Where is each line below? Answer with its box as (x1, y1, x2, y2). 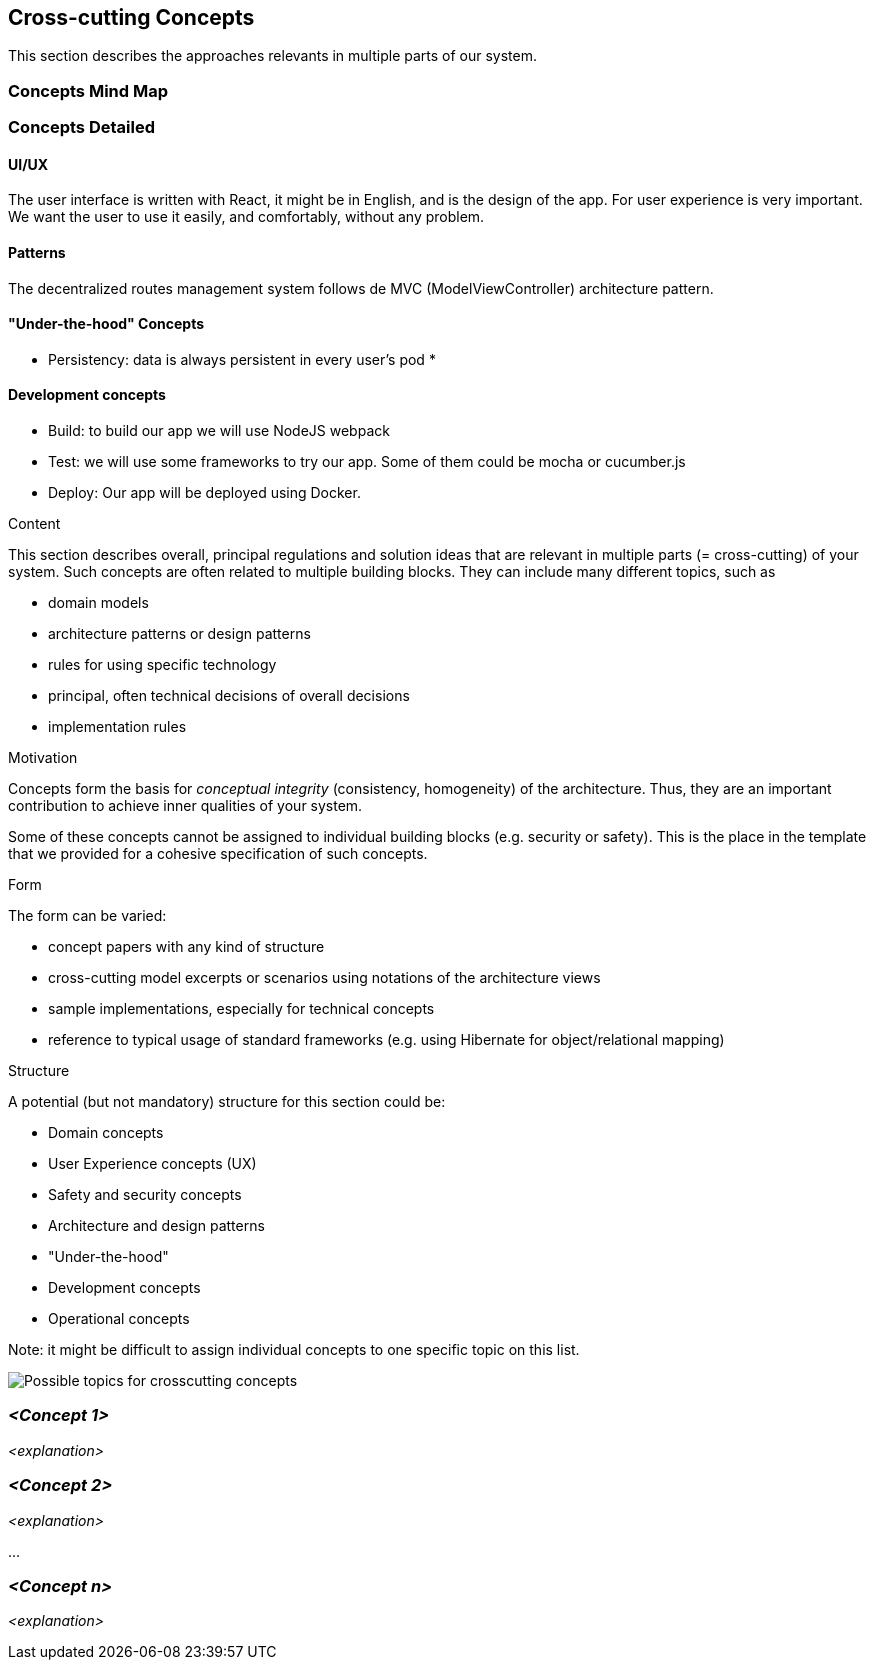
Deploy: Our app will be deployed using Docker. (48, 484, 361, 502)
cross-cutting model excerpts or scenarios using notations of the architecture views (48, 969, 601, 987)
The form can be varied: (8, 907, 167, 925)
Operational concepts (48, 1310, 190, 1328)
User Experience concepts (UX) (48, 1155, 257, 1173)
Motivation (8, 749, 78, 767)
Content (8, 515, 61, 533)
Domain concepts (48, 1124, 164, 1142)
